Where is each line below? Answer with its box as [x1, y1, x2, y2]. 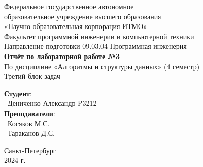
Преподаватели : [4, 107, 55, 118]
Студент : [4, 88, 32, 98]
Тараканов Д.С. [7, 128, 55, 138]
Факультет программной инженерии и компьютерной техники [4, 31, 194, 41]
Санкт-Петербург [4, 145, 56, 155]
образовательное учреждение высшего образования [4, 11, 161, 21]
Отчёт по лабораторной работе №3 [4, 50, 120, 61]
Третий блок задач [4, 71, 60, 81]
